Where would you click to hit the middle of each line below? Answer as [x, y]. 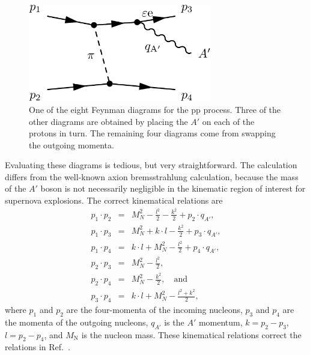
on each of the [228, 121]
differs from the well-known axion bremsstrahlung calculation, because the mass [152, 176]
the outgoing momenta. [71, 144]
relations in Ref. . [38, 347]
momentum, [220, 322]
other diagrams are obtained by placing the [108, 121]
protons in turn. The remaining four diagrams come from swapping [152, 133]
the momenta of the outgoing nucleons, [77, 322]
